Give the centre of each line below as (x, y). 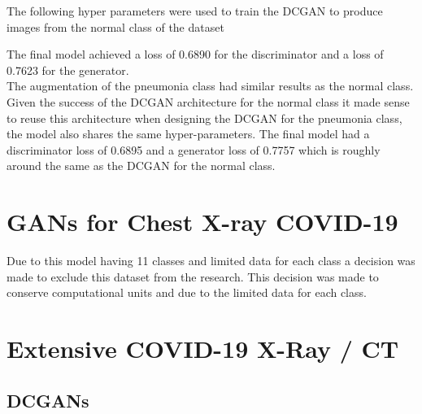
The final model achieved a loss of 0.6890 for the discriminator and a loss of (195, 54)
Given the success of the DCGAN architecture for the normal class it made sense (208, 101)
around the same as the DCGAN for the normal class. (141, 166)
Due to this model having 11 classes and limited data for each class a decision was (211, 261)
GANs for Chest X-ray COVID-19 (202, 222)
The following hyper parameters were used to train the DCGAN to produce (195, 11)
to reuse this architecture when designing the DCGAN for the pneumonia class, (204, 118)
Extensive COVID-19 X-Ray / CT (203, 349)
